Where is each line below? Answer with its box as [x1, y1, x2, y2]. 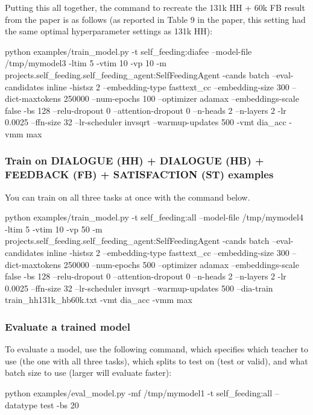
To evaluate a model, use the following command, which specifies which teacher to [5, 343, 309, 355]
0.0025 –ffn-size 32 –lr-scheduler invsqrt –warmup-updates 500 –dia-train [5, 281, 273, 294]
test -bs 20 [40, 398, 79, 411]
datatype [5, 398, 38, 411]
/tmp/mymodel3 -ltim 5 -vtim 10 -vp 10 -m [5, 57, 166, 69]
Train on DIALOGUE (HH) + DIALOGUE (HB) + [5, 153, 264, 168]
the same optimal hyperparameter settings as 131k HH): [5, 25, 213, 37]
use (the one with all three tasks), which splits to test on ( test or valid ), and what [5, 354, 308, 367]
